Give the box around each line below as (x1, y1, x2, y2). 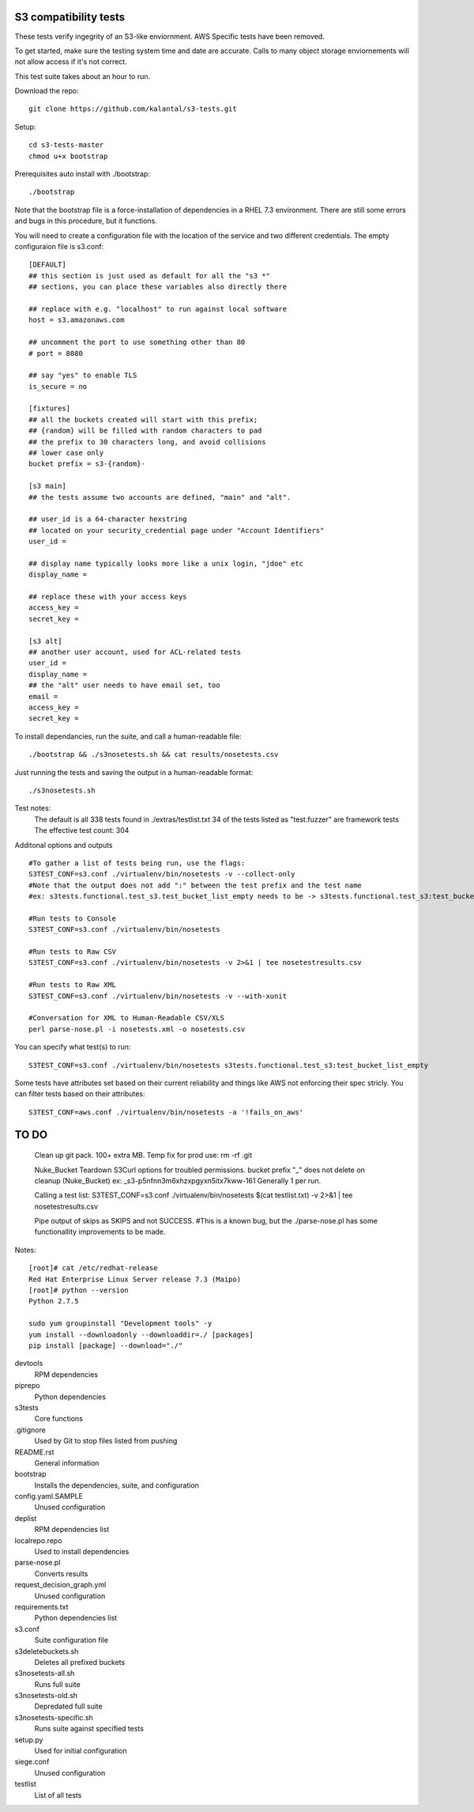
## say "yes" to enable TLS (28, 371, 137, 380)
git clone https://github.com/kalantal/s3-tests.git (28, 104, 237, 114)
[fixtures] (28, 404, 71, 413)
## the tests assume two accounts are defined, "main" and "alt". (28, 493, 292, 501)
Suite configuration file (34, 1636, 109, 1645)
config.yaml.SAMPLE (14, 1492, 83, 1501)
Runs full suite (34, 1679, 81, 1689)
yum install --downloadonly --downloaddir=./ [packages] (28, 1330, 254, 1339)
